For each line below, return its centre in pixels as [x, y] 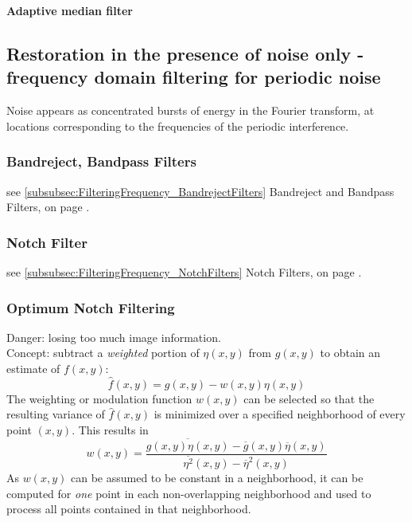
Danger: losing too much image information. [114, 337]
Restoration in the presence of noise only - [185, 53]
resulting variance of [56, 414]
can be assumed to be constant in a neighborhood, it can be [217, 477]
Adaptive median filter [70, 10]
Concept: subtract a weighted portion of [103, 353]
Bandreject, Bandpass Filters [101, 161]
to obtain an [350, 353]
